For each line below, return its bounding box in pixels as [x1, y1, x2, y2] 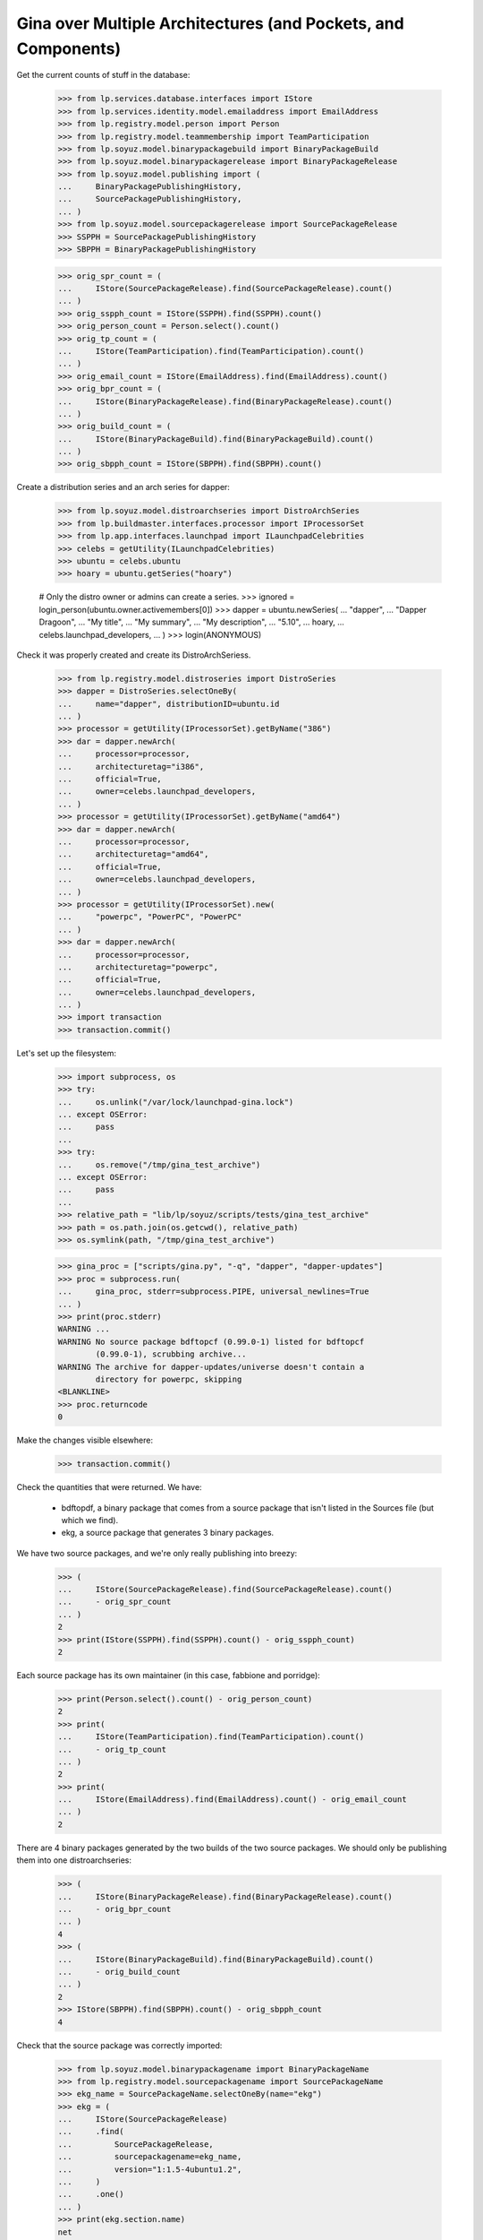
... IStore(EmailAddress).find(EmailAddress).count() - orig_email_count [57, 1795, 407, 1805]
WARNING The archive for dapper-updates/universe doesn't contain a [57, 1362, 365, 1372]
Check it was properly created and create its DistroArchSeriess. [16, 650, 251, 660]
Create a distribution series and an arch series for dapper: [16, 482, 230, 493]
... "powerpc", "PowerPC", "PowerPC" [57, 912, 242, 922]
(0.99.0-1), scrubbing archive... [95, 1349, 247, 1359]
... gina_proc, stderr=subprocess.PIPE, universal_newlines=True [57, 1287, 369, 1297]
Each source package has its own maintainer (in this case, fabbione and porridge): [16, 1669, 321, 1680]
